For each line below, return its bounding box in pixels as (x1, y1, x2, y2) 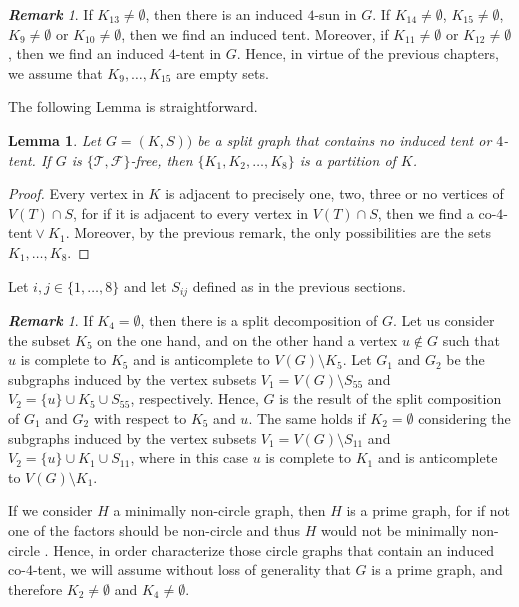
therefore (8, 578, 63, 599)
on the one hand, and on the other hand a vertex (97, 329, 398, 350)
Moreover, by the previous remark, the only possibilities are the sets (74, 222, 491, 243)
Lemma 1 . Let (8, 129, 101, 150)
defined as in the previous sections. (192, 275, 406, 296)
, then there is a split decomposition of (140, 309, 378, 330)
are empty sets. (176, 62, 269, 83)
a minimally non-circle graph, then (113, 500, 326, 521)
